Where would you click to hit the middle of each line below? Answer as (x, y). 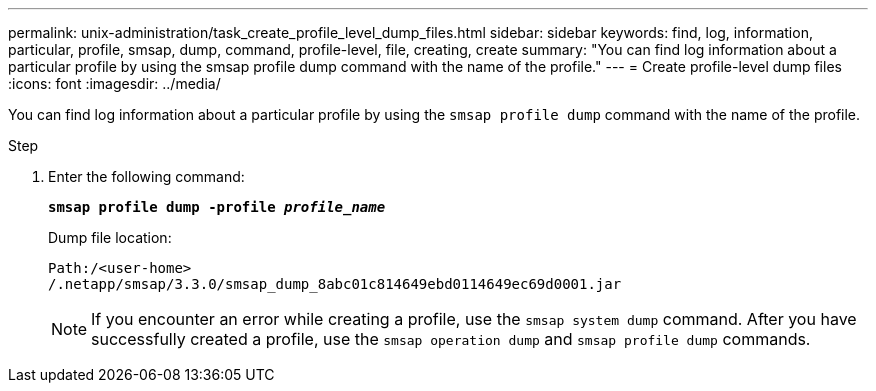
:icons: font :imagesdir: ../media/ (114, 83)
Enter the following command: (146, 176)
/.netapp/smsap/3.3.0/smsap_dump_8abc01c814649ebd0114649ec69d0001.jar (335, 284)
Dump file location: (110, 237)
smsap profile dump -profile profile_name (217, 207)
